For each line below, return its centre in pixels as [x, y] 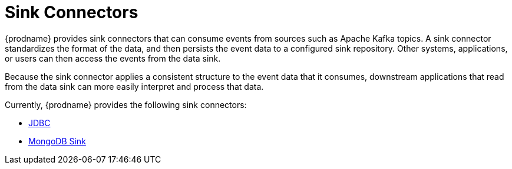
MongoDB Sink [57, 141]
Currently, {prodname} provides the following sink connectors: [126, 104]
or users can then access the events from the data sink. [113, 58]
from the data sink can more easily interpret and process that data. [134, 86]
